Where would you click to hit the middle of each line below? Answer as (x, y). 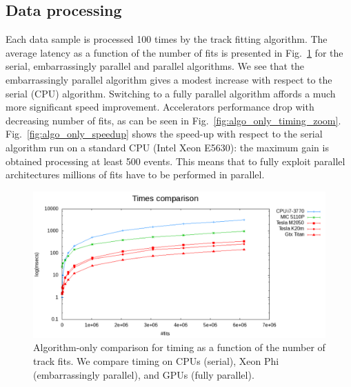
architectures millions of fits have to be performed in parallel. (135, 174)
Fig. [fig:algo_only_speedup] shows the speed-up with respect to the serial (164, 134)
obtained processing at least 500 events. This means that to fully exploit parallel (175, 161)
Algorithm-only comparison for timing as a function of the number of (179, 347)
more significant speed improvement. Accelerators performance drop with (160, 107)
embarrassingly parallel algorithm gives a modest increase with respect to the (169, 79)
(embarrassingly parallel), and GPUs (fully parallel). (144, 374)
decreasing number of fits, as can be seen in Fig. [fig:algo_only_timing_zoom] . (173, 120)
